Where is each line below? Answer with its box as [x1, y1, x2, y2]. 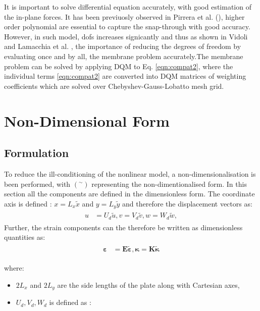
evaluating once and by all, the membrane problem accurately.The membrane [4, 50, 243, 61]
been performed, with [4, 178, 71, 189]
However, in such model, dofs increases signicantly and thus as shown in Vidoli [4, 31, 248, 41]
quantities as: [4, 232, 45, 242]
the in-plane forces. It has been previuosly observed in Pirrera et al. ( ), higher [4, 11, 245, 22]
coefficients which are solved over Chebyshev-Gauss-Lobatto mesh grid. [4, 80, 224, 91]
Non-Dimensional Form [4, 110, 170, 131]
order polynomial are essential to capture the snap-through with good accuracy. [4, 21, 250, 32]
